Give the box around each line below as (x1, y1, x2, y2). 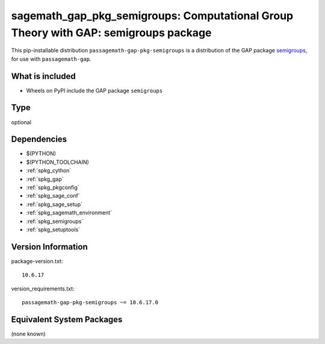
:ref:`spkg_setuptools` (26, 226, 81, 233)
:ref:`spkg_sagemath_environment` (26, 209, 113, 216)
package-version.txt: (11, 257, 63, 264)
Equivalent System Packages (11, 314, 123, 325)
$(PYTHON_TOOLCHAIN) (26, 158, 90, 166)
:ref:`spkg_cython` (26, 167, 72, 174)
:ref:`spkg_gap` (26, 175, 64, 183)
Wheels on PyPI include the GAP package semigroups (26, 87, 162, 94)
